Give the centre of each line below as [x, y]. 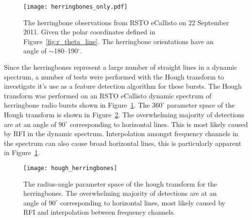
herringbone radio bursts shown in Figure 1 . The [77, 105]
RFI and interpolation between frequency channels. [99, 212]
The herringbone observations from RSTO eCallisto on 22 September [126, 22]
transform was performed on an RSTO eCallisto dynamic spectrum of [108, 95]
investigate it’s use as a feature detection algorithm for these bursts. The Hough [123, 86]
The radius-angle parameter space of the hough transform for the [120, 183]
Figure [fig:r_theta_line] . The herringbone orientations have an [118, 41]
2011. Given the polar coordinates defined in [89, 32]
